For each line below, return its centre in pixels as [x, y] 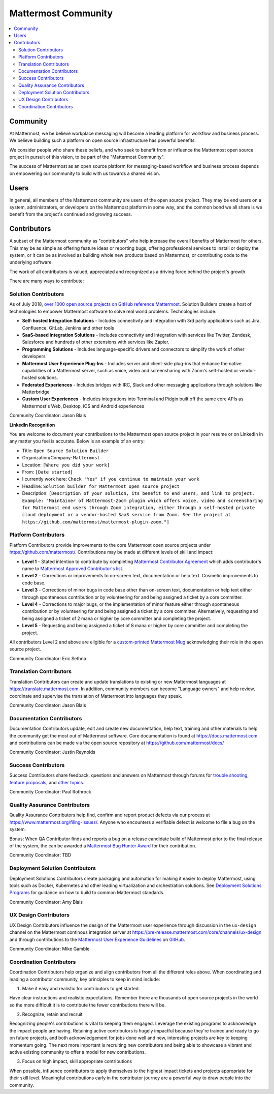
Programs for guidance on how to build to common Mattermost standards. [87, 893]
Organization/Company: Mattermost [61, 458]
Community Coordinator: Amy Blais [46, 902]
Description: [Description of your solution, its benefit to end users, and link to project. [138, 493]
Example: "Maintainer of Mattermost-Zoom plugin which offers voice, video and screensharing [143, 500]
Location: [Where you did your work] [66, 465]
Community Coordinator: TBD [40, 855]
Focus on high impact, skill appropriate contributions [77, 1061]
